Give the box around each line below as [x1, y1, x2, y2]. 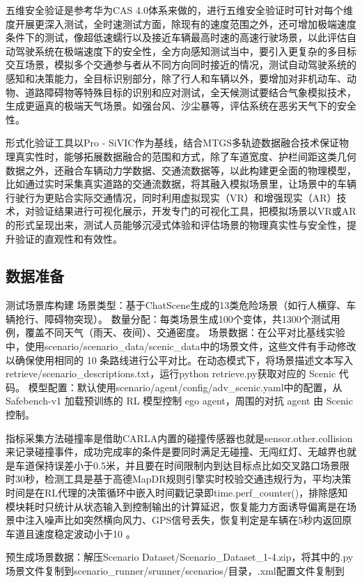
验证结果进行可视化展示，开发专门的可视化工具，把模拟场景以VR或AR [34, 204, 356, 218]
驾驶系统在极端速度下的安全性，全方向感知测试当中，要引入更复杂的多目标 [15, 43, 356, 58]
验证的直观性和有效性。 [15, 231, 123, 245]
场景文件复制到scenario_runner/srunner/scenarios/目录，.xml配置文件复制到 [6, 563, 345, 577]
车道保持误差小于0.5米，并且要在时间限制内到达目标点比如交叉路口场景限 [15, 457, 349, 472]
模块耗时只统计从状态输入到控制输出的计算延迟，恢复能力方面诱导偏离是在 [6, 499, 347, 513]
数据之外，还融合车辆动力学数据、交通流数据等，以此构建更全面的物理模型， [6, 162, 356, 177]
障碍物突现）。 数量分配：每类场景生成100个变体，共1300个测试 [44, 311, 331, 326]
